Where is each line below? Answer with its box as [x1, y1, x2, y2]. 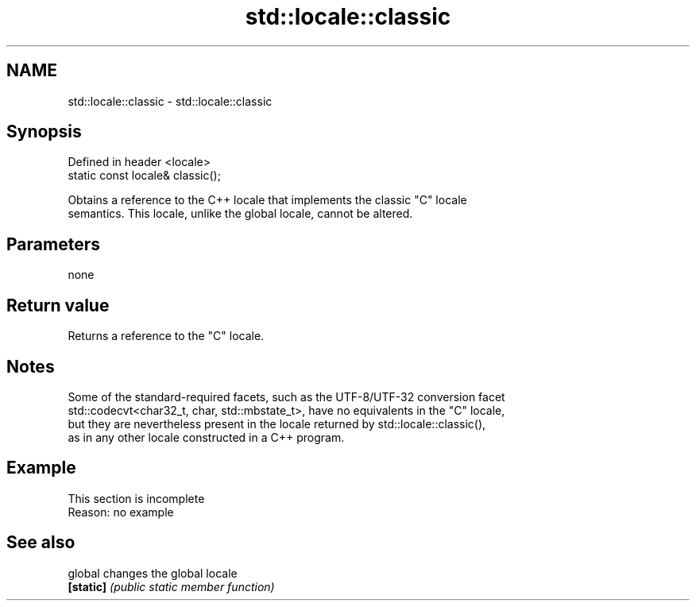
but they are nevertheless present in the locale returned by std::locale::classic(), [68, 416, 486, 431]
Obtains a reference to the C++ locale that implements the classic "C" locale [68, 193, 467, 207]
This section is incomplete [68, 491, 205, 505]
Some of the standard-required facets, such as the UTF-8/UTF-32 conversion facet [68, 389, 505, 404]
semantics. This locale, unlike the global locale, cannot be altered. [68, 207, 413, 221]
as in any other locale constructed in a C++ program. [68, 430, 345, 444]
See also [6, 532, 75, 553]
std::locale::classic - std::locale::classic [68, 94, 273, 108]
